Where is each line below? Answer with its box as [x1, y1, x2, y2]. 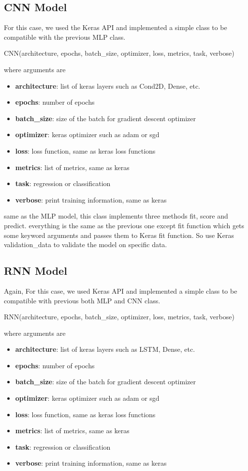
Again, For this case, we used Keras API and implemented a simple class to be [4, 285, 237, 296]
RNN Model [4, 263, 67, 278]
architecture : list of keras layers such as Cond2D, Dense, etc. [15, 80, 200, 91]
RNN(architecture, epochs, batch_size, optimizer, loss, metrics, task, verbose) [4, 312, 234, 322]
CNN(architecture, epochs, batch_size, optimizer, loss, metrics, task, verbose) [4, 48, 234, 58]
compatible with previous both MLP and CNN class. [4, 295, 160, 305]
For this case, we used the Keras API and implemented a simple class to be [4, 22, 227, 32]
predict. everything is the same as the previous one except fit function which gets [4, 220, 245, 230]
